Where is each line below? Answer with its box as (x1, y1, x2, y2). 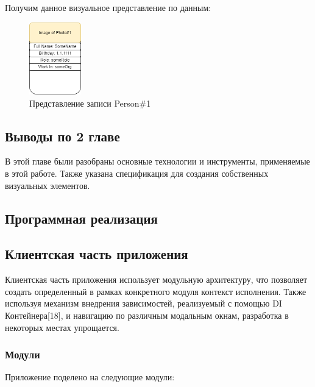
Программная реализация (5, 208, 158, 227)
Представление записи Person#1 (29, 96, 151, 109)
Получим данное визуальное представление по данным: (5, 1, 211, 13)
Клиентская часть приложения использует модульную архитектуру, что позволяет (5, 273, 308, 286)
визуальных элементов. (5, 179, 90, 191)
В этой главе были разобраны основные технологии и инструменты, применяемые (5, 155, 310, 168)
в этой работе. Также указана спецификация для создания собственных (5, 167, 269, 180)
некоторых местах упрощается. (5, 321, 119, 333)
